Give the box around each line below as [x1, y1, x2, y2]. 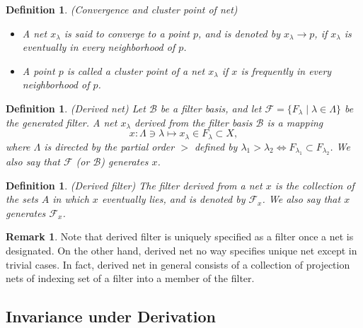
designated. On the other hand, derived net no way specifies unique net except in [6, 242, 357, 257]
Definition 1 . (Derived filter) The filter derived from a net [6, 177, 263, 192]
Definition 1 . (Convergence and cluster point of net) [6, 2, 238, 16]
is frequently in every [241, 63, 332, 78]
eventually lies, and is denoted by [101, 192, 246, 206]
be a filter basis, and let [160, 100, 262, 115]
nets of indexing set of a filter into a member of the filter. [6, 271, 255, 286]
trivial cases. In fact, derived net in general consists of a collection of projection [6, 257, 350, 271]
